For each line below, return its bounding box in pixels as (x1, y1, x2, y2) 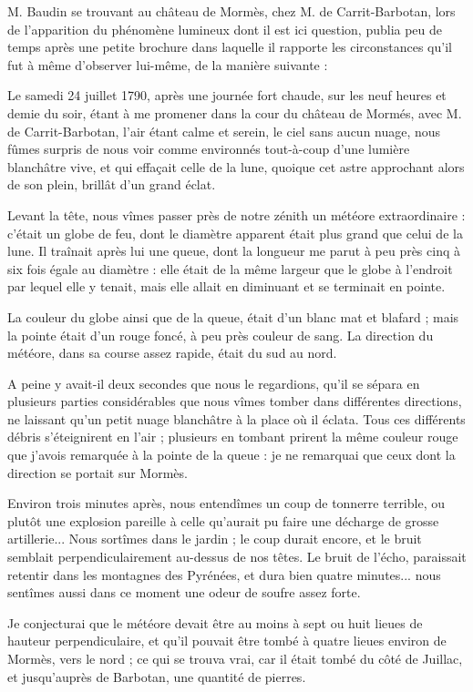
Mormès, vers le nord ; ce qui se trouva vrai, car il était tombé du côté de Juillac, (7, 649, 463, 667)
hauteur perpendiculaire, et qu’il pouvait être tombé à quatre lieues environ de (7, 631, 447, 650)
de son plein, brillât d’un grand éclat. (7, 175, 216, 194)
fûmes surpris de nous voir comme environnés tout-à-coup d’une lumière (7, 139, 410, 158)
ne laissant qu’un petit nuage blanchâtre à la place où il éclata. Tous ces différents (7, 409, 466, 428)
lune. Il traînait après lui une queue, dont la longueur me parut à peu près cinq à (7, 241, 460, 260)
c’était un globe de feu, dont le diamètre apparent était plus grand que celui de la (7, 223, 463, 242)
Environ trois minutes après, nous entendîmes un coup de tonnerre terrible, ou (7, 494, 445, 513)
